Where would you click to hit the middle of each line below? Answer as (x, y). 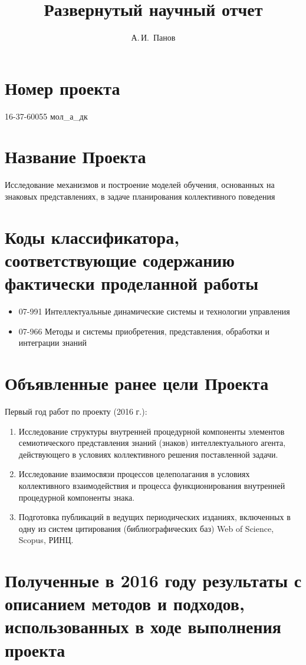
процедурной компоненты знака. (77, 497)
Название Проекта (75, 156)
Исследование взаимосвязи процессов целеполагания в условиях (134, 474)
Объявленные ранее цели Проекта (137, 383)
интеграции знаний (52, 343)
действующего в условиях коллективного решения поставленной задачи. (148, 454)
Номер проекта (62, 87)
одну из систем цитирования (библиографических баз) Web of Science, (146, 528)
